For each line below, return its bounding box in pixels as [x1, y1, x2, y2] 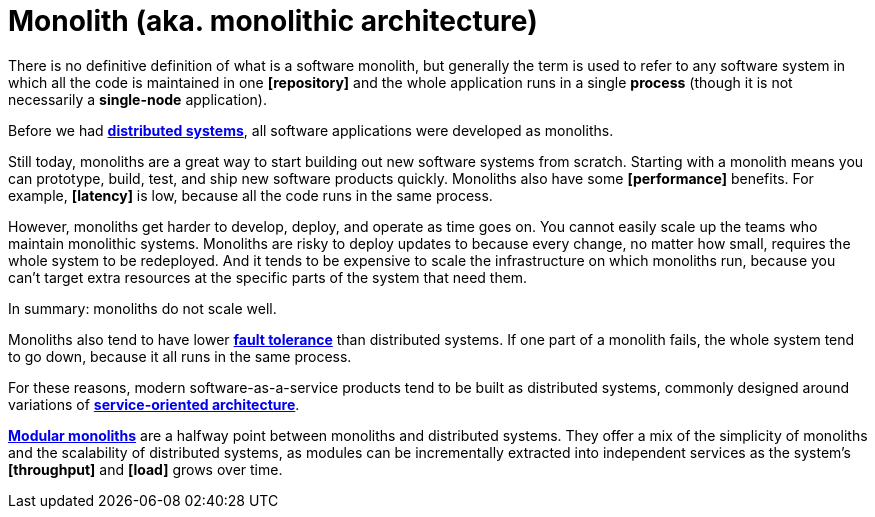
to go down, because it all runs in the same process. [8, 347, 352, 365]
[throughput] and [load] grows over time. [8, 460, 283, 478]
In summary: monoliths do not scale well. [8, 299, 277, 317]
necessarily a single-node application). [8, 90, 267, 108]
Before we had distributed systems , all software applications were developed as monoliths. [8, 121, 614, 139]
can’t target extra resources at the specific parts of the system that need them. [8, 268, 528, 286]
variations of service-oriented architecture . [8, 395, 300, 413]
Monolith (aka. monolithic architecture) [8, 4, 538, 38]
